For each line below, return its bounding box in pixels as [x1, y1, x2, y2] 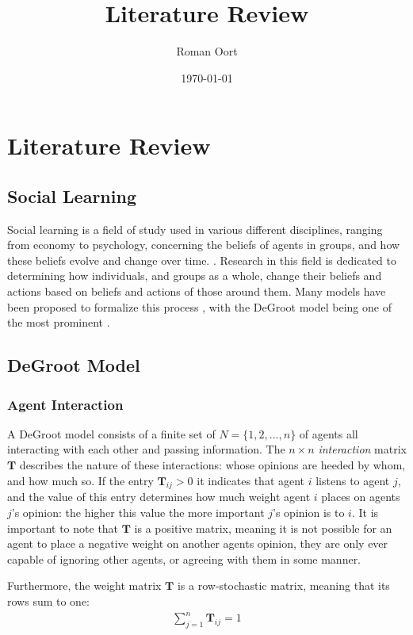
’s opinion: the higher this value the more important [11, 504, 265, 521]
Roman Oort [176, 43, 238, 59]
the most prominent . [7, 314, 110, 331]
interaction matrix [318, 441, 407, 457]
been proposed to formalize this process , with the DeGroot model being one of [7, 298, 392, 315]
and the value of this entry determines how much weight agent [7, 488, 311, 505]
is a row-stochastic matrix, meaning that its [177, 577, 390, 594]
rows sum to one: [7, 593, 90, 609]
